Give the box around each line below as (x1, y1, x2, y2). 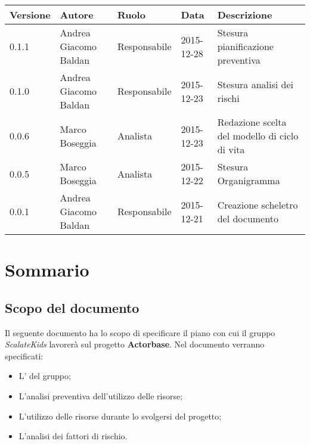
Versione (10, 8, 51, 21)
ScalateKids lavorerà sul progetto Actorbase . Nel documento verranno (5, 338, 265, 350)
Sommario (5, 257, 89, 282)
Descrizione (217, 8, 272, 21)
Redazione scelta (217, 115, 287, 129)
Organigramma (217, 173, 280, 187)
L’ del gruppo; (18, 370, 71, 382)
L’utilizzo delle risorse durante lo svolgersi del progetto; (18, 409, 222, 422)
